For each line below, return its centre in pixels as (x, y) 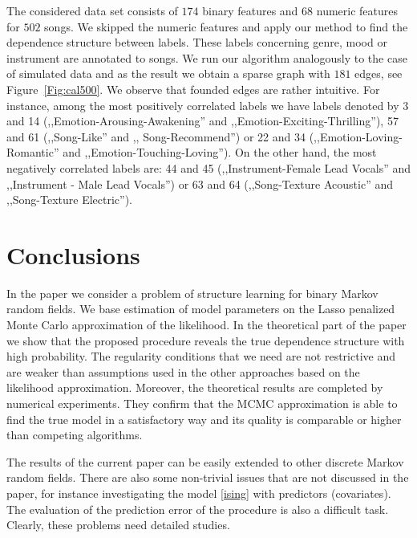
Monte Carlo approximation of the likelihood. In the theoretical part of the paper (206, 325)
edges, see (379, 73)
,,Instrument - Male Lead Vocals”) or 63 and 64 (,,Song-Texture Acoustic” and (200, 183)
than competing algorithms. (75, 435)
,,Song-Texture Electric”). (70, 200)
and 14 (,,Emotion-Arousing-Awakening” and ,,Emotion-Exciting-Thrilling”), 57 (202, 121)
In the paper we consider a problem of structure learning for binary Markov (192, 293)
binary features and (250, 10)
